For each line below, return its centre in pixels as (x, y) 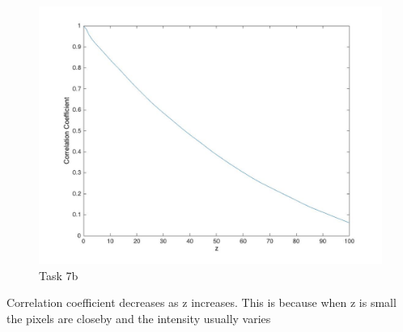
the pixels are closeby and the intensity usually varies (139, 318)
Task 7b (59, 275)
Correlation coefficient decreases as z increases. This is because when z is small (201, 302)
